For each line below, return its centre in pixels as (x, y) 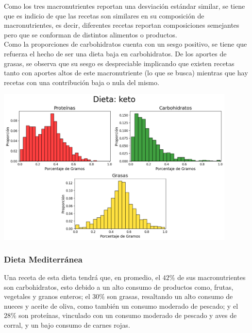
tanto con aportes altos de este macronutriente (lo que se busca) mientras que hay (126, 73)
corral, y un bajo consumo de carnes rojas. (67, 324)
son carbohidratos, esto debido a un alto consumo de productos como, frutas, (119, 287)
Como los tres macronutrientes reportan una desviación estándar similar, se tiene (125, 6)
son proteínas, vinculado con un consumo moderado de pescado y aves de (128, 315)
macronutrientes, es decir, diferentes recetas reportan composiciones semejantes (122, 25)
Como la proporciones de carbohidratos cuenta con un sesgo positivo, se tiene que (126, 44)
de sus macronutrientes (211, 277)
